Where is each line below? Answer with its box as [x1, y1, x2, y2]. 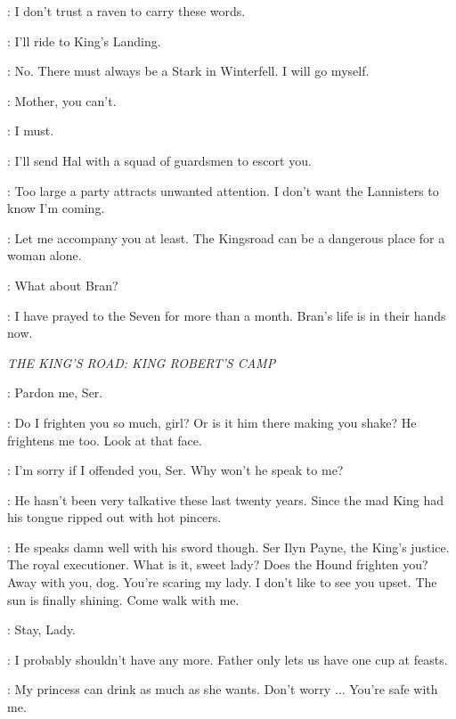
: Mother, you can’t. [7, 91, 117, 110]
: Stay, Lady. [7, 620, 76, 639]
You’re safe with [349, 680, 438, 699]
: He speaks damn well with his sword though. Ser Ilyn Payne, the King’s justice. [7, 537, 450, 556]
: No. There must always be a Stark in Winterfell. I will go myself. [7, 61, 370, 80]
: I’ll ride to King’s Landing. [7, 31, 161, 50]
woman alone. [7, 246, 82, 265]
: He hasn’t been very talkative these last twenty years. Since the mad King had [7, 490, 444, 509]
